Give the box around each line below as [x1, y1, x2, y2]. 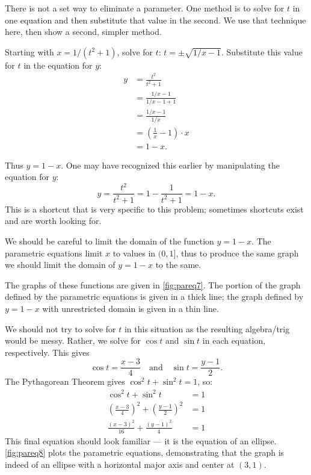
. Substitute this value [221, 45, 303, 58]
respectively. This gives [5, 346, 90, 358]
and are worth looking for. [5, 214, 102, 227]
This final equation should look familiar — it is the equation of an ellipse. [5, 434, 277, 447]
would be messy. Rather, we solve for [5, 334, 141, 347]
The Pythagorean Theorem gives [5, 375, 125, 388]
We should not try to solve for [5, 322, 116, 335]
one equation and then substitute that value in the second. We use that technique [5, 13, 306, 26]
